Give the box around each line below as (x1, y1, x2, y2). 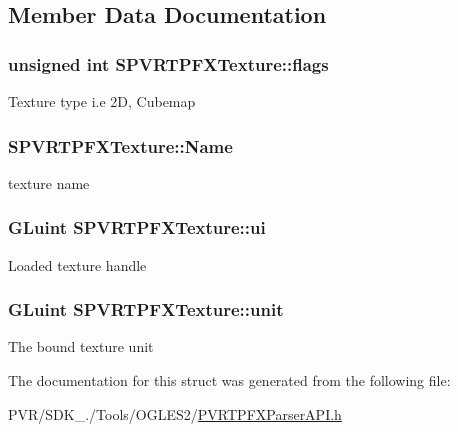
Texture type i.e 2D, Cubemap (8, 91, 196, 111)
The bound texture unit (8, 336, 154, 357)
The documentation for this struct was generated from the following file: (8, 370, 451, 391)
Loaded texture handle (8, 254, 147, 275)
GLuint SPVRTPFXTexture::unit (8, 297, 284, 322)
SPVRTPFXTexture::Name (8, 133, 233, 158)
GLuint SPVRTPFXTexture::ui (8, 215, 266, 240)
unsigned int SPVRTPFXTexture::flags (8, 51, 329, 76)
